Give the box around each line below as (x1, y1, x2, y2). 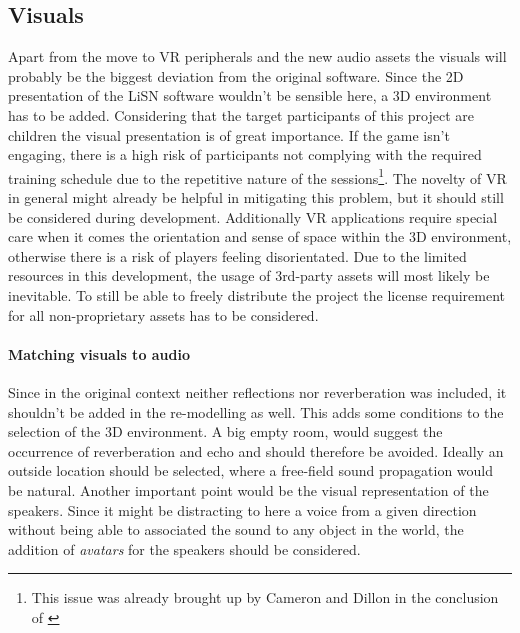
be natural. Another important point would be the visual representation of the (8, 479, 489, 500)
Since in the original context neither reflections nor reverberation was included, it (8, 381, 507, 402)
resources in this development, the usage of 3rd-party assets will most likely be (8, 265, 490, 286)
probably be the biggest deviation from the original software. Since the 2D (8, 65, 464, 86)
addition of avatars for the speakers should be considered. (8, 538, 361, 559)
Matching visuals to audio (8, 343, 191, 364)
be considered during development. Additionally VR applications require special (8, 206, 498, 227)
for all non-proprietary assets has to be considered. (8, 304, 319, 325)
